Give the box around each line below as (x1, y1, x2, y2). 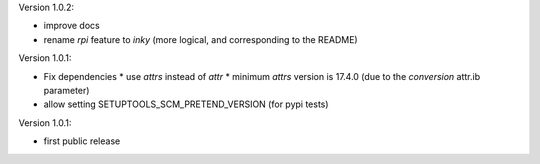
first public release (43, 135, 121, 147)
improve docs (43, 20, 100, 32)
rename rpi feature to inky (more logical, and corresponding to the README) (43, 33, 359, 45)
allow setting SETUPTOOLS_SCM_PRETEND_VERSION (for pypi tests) (43, 98, 329, 110)
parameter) (43, 84, 90, 96)
